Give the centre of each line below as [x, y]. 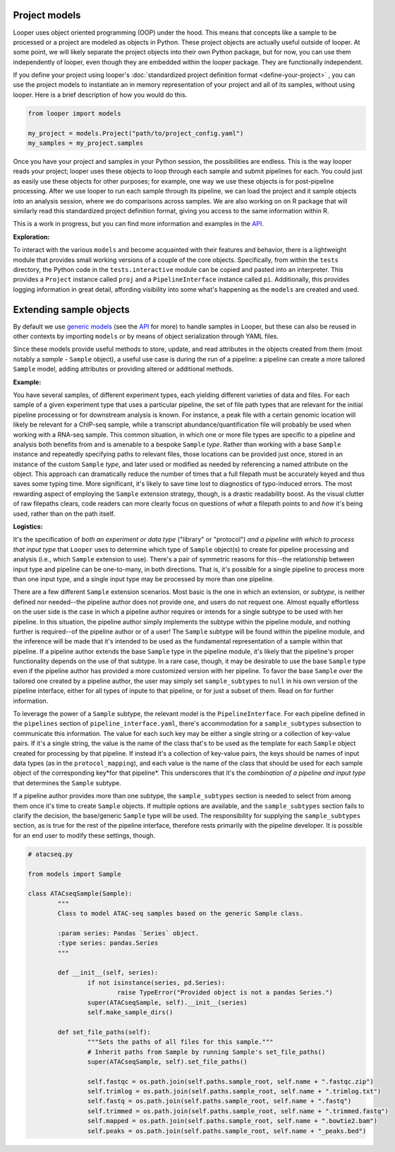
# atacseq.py [50, 854]
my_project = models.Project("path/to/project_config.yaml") [136, 133]
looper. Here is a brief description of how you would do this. [100, 95]
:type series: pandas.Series [108, 943]
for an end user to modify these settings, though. [84, 835]
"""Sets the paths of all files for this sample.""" [180, 1042]
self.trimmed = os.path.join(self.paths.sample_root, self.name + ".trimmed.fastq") [238, 1111]
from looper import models [74, 113]
